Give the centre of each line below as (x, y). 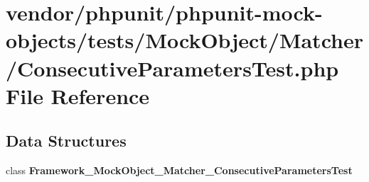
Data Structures (66, 141)
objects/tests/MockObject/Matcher (184, 40)
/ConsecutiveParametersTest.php (172, 68)
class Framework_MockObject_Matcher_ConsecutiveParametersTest (179, 170)
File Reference (78, 95)
